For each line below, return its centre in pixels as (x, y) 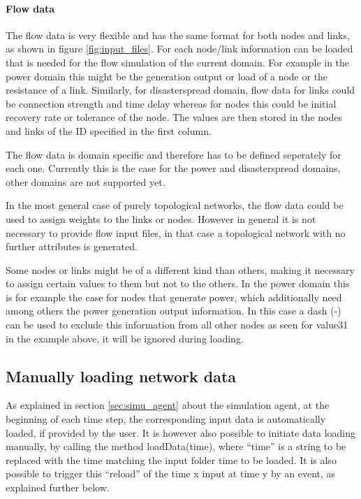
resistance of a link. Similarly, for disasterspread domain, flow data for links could (180, 90)
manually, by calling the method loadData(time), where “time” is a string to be (176, 446)
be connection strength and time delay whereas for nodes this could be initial (171, 103)
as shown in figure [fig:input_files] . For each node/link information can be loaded (179, 49)
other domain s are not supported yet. (86, 181)
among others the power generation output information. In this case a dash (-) (174, 311)
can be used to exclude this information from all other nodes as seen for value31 (177, 325)
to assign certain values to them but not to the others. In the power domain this (178, 283)
